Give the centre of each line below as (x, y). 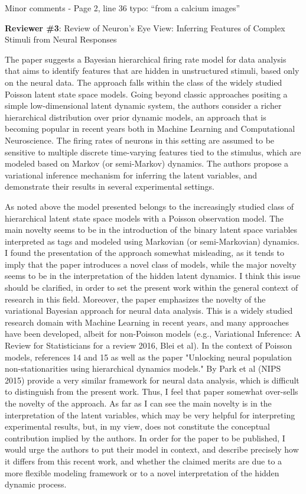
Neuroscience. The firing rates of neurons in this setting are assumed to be (140, 140)
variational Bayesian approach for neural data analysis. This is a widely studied (149, 311)
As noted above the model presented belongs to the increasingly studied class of (149, 206)
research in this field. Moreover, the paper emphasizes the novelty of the (135, 299)
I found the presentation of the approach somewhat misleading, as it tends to (144, 253)
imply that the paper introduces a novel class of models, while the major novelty (151, 264)
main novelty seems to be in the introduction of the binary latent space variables (151, 230)
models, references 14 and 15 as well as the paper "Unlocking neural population (148, 357)
